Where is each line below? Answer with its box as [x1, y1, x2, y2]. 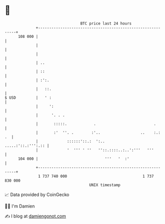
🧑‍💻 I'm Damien [4, 203, 35, 209]
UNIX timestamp [89, 182, 121, 188]
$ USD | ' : [4, 95, 52, 100]
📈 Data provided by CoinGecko [4, 192, 70, 198]
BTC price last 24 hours [80, 21, 132, 26]
